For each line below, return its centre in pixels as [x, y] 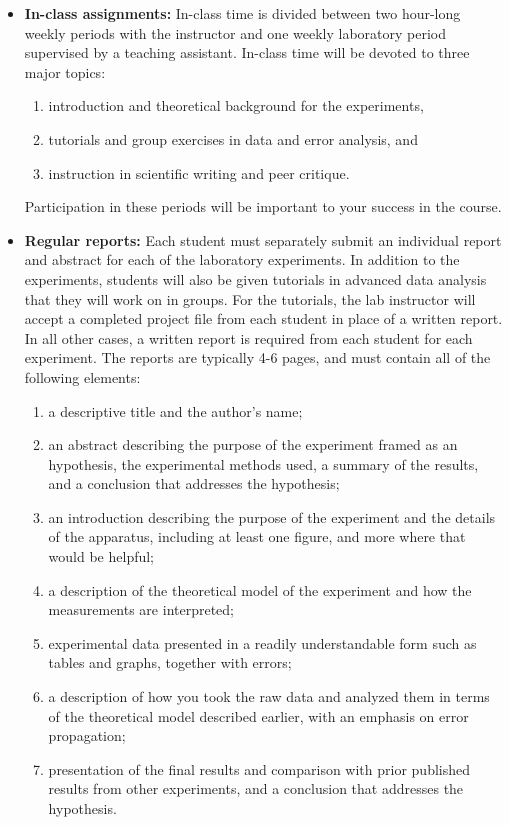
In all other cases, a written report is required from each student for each [248, 337]
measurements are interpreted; [141, 609]
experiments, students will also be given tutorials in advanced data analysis [255, 278]
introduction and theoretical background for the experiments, [236, 105]
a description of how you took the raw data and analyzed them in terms [269, 696]
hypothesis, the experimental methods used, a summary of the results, [263, 463]
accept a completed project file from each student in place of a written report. [263, 318]
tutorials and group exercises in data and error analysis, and [233, 138]
